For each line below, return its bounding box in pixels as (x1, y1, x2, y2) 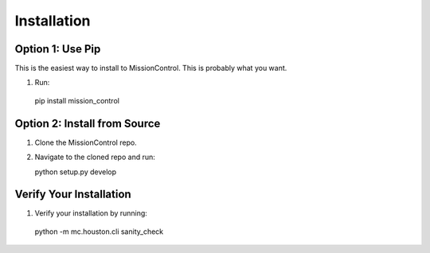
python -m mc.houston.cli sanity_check (34, 227, 164, 236)
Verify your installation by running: (34, 208, 147, 218)
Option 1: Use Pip (14, 42, 101, 56)
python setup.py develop (34, 167, 117, 177)
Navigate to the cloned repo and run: (34, 152, 155, 162)
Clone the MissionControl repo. (34, 138, 137, 147)
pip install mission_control (34, 95, 119, 105)
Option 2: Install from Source (14, 116, 161, 130)
